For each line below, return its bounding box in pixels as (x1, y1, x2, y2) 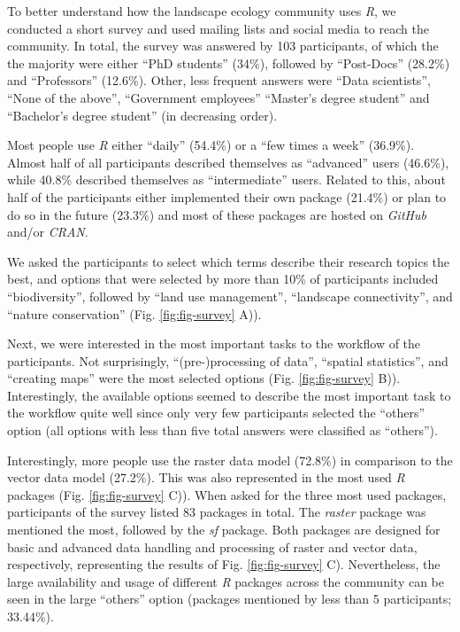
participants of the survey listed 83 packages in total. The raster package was (7, 503, 426, 521)
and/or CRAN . (7, 222, 88, 241)
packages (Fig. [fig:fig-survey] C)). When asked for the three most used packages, (7, 485, 447, 503)
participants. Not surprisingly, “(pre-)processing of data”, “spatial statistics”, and (7, 351, 448, 370)
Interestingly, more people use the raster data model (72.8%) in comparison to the (7, 450, 453, 469)
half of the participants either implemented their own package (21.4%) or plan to (7, 187, 447, 206)
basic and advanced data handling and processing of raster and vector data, (7, 537, 418, 556)
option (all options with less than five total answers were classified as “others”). (7, 421, 438, 440)
